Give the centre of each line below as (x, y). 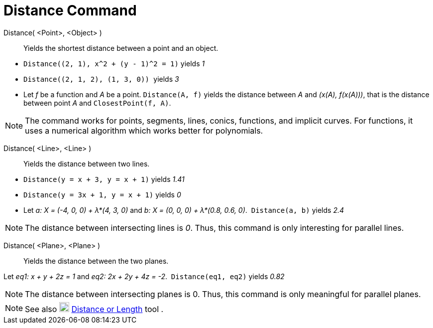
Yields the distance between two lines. (87, 164)
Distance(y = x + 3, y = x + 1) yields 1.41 (104, 179)
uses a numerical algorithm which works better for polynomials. (144, 130)
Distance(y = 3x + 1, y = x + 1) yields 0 (102, 194)
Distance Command (70, 10)
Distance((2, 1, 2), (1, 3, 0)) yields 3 (101, 79)
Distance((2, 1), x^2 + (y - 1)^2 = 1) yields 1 (114, 63)
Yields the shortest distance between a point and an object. (121, 48)
